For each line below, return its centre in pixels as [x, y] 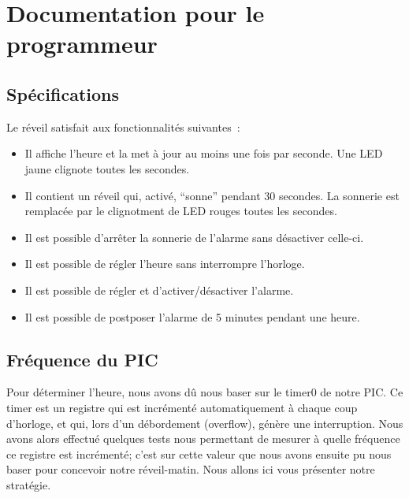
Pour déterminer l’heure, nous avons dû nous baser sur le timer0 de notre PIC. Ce [205, 392]
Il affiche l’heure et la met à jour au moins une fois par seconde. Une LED [204, 153]
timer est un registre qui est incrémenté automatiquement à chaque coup [182, 407]
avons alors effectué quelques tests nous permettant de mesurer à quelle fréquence [203, 439]
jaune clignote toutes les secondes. [107, 168]
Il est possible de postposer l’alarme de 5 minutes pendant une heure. [192, 316]
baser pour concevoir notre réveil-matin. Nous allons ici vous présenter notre [191, 469]
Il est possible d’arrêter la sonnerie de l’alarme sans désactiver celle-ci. [194, 237]
